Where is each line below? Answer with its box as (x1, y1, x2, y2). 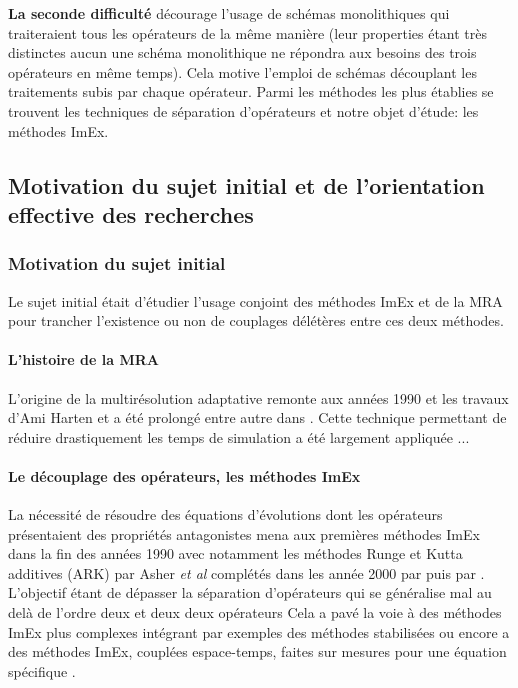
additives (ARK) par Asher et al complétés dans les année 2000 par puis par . (8, 562, 485, 583)
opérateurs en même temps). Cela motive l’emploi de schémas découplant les (8, 61, 477, 82)
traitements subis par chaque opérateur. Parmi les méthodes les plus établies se (8, 81, 494, 102)
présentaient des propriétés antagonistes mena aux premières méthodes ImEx (8, 523, 480, 544)
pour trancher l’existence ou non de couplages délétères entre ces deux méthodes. (8, 310, 504, 331)
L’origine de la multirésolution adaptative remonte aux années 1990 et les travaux (8, 387, 509, 408)
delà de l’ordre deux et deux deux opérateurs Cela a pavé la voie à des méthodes (8, 602, 502, 623)
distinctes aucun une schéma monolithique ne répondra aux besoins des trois (8, 42, 477, 63)
